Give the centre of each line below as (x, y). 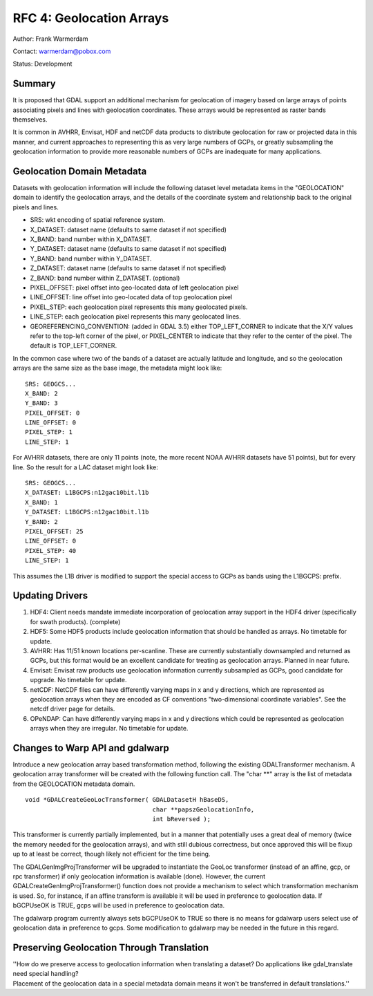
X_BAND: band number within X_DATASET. (91, 239)
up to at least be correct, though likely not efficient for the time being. (112, 854)
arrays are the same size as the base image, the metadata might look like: (117, 368)
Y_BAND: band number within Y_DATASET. (91, 259)
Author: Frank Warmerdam (50, 39)
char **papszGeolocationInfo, (203, 809)
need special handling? (46, 974)
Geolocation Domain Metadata (80, 171)
